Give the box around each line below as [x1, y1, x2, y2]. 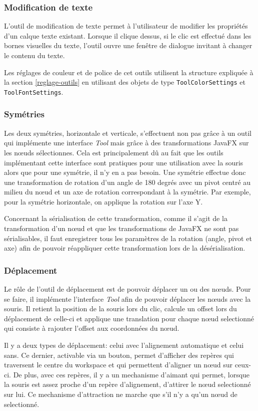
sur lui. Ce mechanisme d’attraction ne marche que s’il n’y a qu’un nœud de [4, 389, 237, 399]
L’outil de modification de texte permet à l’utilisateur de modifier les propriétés [4, 21, 248, 31]
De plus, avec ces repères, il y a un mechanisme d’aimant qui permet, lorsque [13, 369, 250, 379]
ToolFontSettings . [4, 86, 63, 97]
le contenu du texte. [4, 50, 65, 60]
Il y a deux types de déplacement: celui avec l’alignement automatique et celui [4, 340, 244, 350]
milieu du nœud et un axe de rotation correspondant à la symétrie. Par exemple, [4, 186, 251, 197]
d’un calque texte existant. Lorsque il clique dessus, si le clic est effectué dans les [4, 30, 251, 41]
